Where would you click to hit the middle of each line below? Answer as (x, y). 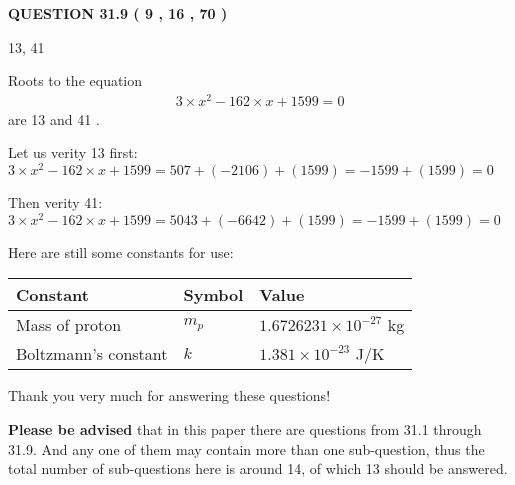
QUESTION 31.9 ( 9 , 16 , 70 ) (118, 13)
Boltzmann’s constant (92, 354)
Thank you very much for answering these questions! (169, 395)
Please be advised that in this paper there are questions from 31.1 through (245, 429)
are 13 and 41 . (54, 118)
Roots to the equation (75, 80)
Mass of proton (69, 325)
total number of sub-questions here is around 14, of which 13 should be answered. (258, 468)
